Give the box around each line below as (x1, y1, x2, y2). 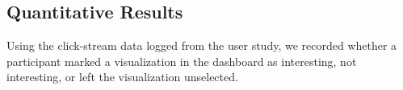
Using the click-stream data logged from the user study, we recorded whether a (6, 37, 397, 54)
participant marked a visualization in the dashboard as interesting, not (6, 52, 357, 69)
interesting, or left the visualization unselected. (6, 68, 238, 85)
